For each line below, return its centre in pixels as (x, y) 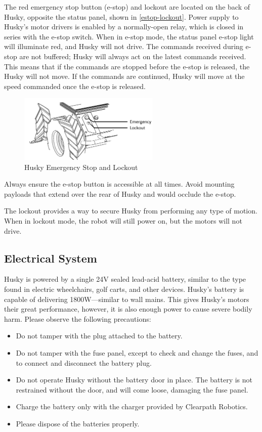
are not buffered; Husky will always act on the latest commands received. (133, 56)
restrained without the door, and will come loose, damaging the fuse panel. (132, 389)
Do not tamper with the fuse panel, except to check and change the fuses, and (137, 352)
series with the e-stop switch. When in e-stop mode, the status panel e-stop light (129, 36)
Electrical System (51, 258)
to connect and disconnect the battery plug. (84, 362)
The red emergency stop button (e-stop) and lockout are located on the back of (127, 7)
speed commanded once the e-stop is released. (75, 86)
